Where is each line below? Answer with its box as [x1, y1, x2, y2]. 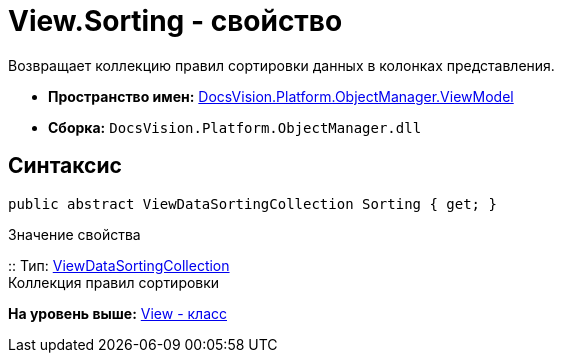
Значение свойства [8, 225, 141, 243]
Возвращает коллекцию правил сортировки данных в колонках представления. [8, 56, 555, 74]
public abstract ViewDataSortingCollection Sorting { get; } [8, 195, 497, 212]
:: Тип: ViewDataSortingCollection [8, 256, 230, 274]
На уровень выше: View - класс [8, 304, 228, 322]
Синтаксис [8, 153, 122, 179]
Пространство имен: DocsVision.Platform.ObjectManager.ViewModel [48, 87, 514, 105]
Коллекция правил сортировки [8, 273, 220, 291]
